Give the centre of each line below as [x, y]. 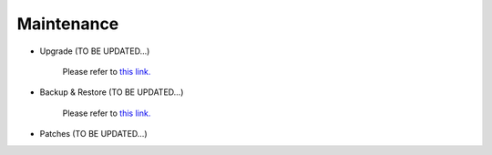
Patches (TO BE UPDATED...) [93, 134]
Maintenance [68, 24]
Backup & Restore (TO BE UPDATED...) [112, 92]
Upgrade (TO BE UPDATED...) [95, 51]
